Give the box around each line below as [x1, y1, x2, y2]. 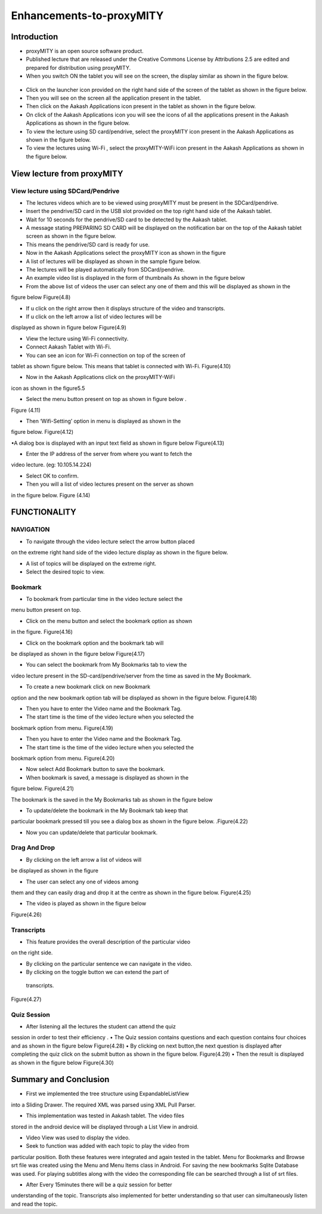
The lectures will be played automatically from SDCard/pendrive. [26, 266, 185, 273]
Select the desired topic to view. [26, 568, 105, 575]
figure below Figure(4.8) [11, 294, 71, 301]
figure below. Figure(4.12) [11, 429, 74, 436]
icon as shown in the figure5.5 [11, 384, 85, 392]
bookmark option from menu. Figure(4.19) [11, 724, 113, 731]
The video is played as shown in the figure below [26, 900, 146, 907]
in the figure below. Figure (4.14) [11, 491, 91, 498]
